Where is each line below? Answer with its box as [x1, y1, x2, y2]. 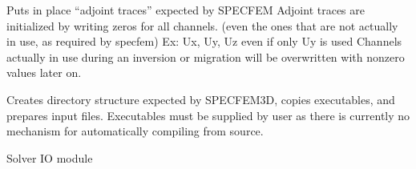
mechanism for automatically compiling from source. [6, 123, 264, 139]
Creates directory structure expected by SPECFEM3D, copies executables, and [6, 91, 395, 107]
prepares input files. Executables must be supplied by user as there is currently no [6, 107, 410, 123]
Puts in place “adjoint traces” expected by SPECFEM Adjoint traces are [6, 2, 365, 18]
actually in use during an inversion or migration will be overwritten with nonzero [6, 48, 405, 65]
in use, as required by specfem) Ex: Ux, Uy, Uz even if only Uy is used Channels [6, 33, 402, 50]
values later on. [6, 64, 82, 81]
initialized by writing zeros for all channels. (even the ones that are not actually [6, 17, 398, 34]
